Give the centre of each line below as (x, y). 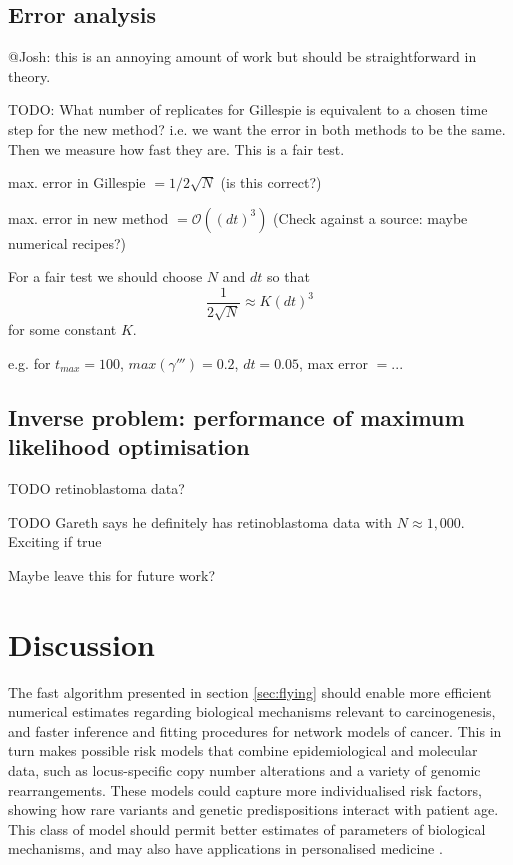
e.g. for (29, 363)
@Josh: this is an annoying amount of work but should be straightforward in (242, 56)
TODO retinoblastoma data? (96, 488)
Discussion (81, 643)
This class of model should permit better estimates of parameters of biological (247, 828)
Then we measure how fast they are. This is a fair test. (176, 148)
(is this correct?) (271, 182)
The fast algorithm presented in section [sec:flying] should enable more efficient (250, 691)
